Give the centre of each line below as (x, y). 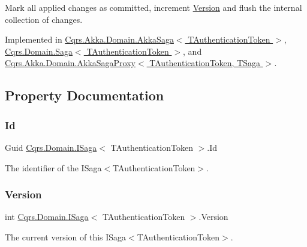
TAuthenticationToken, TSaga (205, 63)
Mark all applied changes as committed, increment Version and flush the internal (153, 7)
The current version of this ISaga (66, 236)
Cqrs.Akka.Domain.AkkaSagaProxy (70, 63)
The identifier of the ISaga (53, 167)
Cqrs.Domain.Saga (39, 51)
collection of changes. (44, 19)
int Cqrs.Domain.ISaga (47, 217)
